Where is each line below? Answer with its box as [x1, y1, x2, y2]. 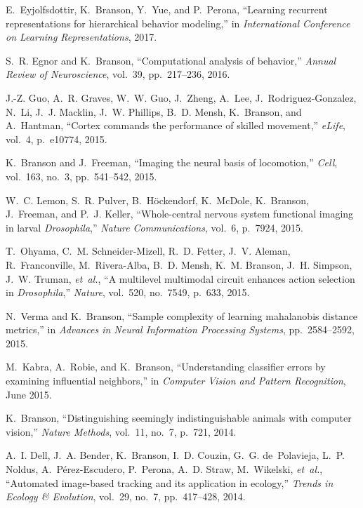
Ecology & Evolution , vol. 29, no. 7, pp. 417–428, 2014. [6, 489, 246, 504]
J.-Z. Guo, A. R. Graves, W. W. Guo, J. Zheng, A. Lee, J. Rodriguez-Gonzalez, [6, 90, 357, 105]
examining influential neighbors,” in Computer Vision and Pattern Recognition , [6, 373, 346, 388]
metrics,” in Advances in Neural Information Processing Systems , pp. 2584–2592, [6, 322, 355, 337]
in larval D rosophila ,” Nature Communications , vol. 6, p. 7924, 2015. [6, 220, 303, 234]
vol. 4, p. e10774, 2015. [6, 131, 107, 146]
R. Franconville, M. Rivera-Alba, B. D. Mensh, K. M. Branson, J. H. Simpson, [6, 257, 352, 272]
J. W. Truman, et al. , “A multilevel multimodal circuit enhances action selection [6, 271, 355, 286]
